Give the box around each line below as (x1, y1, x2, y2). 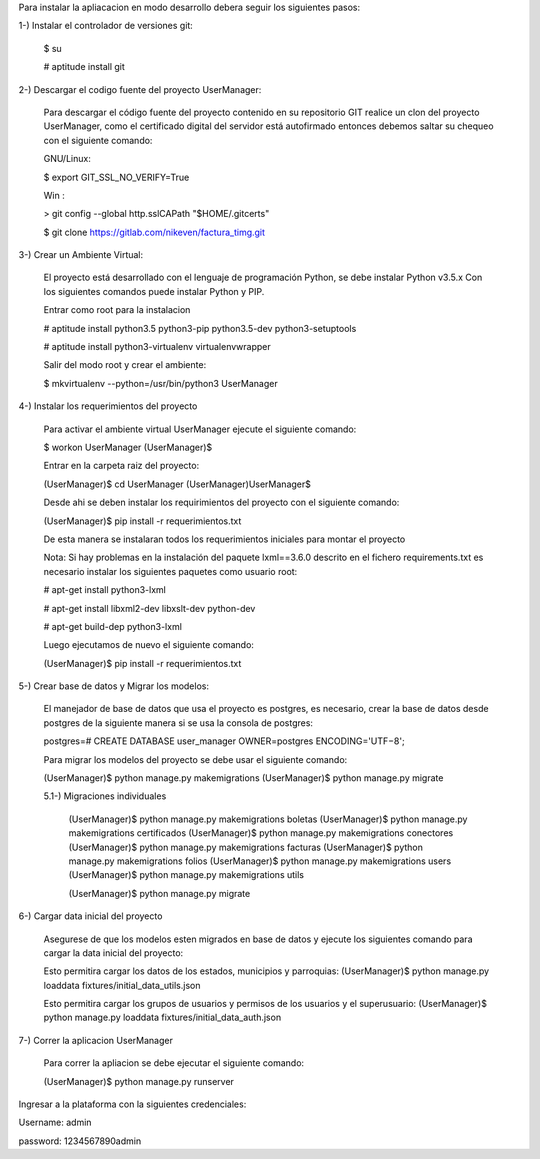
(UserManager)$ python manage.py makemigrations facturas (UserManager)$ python (68, 841, 424, 853)
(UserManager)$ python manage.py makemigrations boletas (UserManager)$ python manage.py (68, 813, 468, 825)
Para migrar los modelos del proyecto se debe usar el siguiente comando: (43, 753, 348, 765)
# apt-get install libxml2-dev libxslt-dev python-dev (43, 602, 256, 614)
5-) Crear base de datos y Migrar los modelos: (18, 680, 210, 692)
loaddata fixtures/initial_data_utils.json (43, 979, 201, 991)
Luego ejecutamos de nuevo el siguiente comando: (43, 639, 255, 651)
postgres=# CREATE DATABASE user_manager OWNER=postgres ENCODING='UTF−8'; (43, 735, 405, 747)
